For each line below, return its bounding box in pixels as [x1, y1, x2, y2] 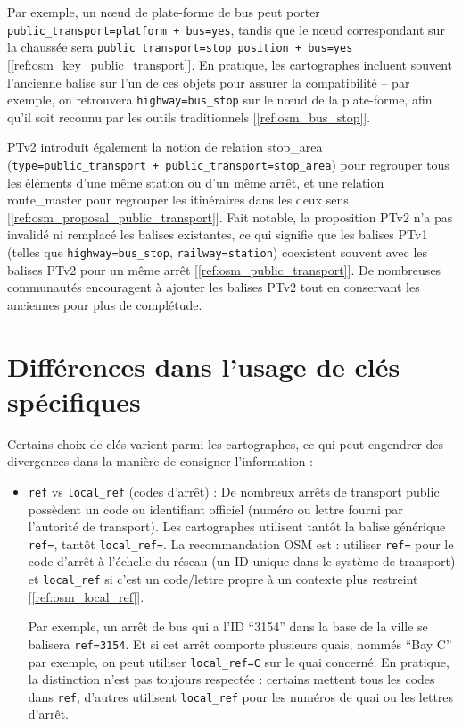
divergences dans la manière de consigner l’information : [7, 452, 313, 471]
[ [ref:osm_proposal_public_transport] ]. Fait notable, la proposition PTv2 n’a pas [7, 207, 453, 226]
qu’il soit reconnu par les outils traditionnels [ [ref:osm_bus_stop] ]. [7, 107, 371, 126]
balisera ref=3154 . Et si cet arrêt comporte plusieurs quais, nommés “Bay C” [28, 634, 452, 653]
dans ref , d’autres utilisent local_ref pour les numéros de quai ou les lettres [28, 687, 454, 705]
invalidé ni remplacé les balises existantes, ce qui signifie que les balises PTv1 [7, 225, 428, 244]
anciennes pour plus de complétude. [7, 295, 202, 313]
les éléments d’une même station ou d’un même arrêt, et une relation [7, 172, 384, 191]
